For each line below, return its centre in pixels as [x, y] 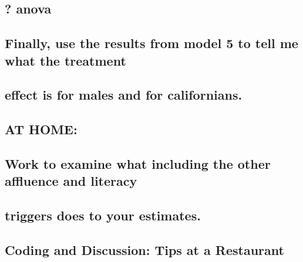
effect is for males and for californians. [124, 95]
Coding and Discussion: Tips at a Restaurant [144, 249]
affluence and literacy [71, 181]
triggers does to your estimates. [103, 215]
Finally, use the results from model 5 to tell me [151, 43]
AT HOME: [41, 129]
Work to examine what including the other [138, 163]
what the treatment [65, 60]
